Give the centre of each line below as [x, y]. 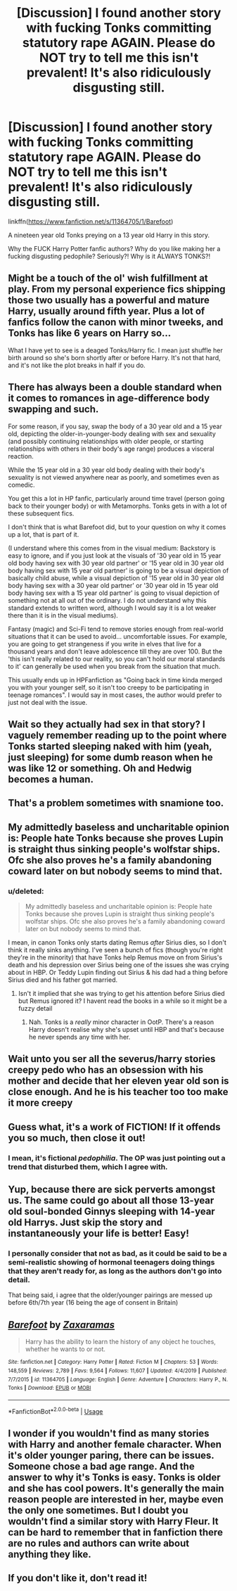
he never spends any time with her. [79, 1037]
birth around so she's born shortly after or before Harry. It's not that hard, [114, 357]
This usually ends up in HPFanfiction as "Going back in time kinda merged [115, 679]
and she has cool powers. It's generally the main [116, 1488]
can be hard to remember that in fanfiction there [116, 1532]
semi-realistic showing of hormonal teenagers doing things [111, 1263]
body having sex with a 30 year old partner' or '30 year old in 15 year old [113, 585]
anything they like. [50, 1554]
